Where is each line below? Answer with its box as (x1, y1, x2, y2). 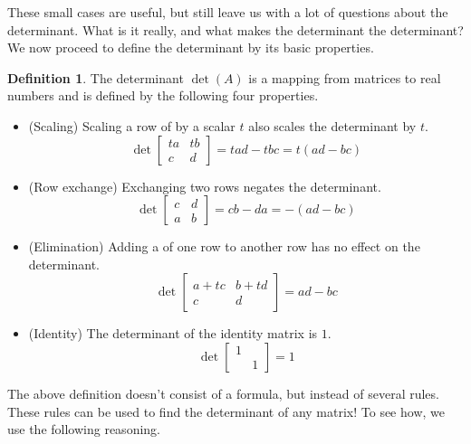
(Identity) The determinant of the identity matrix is (28, 324, 318, 343)
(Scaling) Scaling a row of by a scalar (28, 116, 235, 135)
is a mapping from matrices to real (248, 68, 441, 87)
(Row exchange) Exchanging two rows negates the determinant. (28, 176, 381, 195)
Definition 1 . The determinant (7, 68, 184, 87)
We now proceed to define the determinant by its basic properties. (7, 38, 374, 57)
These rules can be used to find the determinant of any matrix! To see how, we (7, 401, 445, 420)
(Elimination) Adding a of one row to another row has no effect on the (28, 237, 420, 256)
